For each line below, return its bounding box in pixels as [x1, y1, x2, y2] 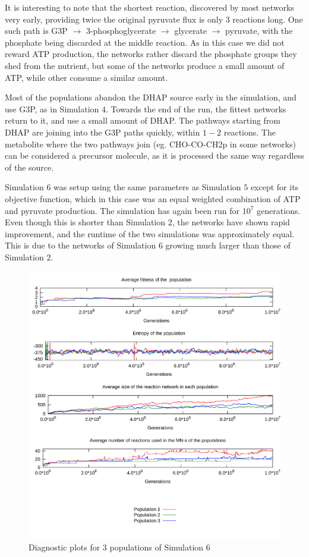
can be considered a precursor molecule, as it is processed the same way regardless [5, 149, 304, 162]
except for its [250, 181, 299, 193]
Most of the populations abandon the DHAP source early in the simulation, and [5, 91, 297, 103]
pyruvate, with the [225, 24, 293, 37]
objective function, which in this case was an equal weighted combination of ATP [5, 192, 301, 204]
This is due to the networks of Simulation [5, 239, 156, 251]
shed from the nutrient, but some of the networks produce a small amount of [5, 59, 285, 71]
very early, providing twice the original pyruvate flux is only [5, 12, 223, 25]
